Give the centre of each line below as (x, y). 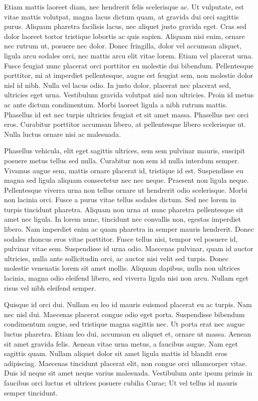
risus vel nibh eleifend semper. (50, 287)
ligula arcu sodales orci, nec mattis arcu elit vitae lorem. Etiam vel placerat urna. (129, 55)
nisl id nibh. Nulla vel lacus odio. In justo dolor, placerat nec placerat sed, (118, 85)
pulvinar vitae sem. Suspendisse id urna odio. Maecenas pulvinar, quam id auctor (129, 248)
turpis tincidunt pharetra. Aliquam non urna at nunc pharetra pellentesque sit (124, 209)
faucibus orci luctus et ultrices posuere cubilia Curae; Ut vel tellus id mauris (121, 382)
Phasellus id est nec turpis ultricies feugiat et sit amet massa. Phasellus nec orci (127, 114)
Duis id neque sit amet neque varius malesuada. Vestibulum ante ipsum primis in (128, 373)
